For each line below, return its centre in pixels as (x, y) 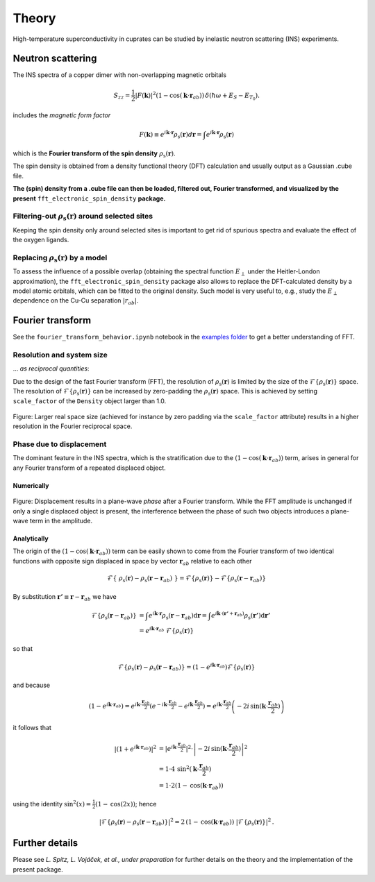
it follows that (32, 727)
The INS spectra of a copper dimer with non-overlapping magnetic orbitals (120, 75)
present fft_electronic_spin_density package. (89, 198)
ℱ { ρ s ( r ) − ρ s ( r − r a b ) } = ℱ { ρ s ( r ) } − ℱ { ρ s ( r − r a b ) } (187, 579)
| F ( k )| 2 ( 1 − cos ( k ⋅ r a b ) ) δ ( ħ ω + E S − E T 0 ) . (198, 96)
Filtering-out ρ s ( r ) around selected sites (83, 217)
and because (32, 685)
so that (23, 649)
